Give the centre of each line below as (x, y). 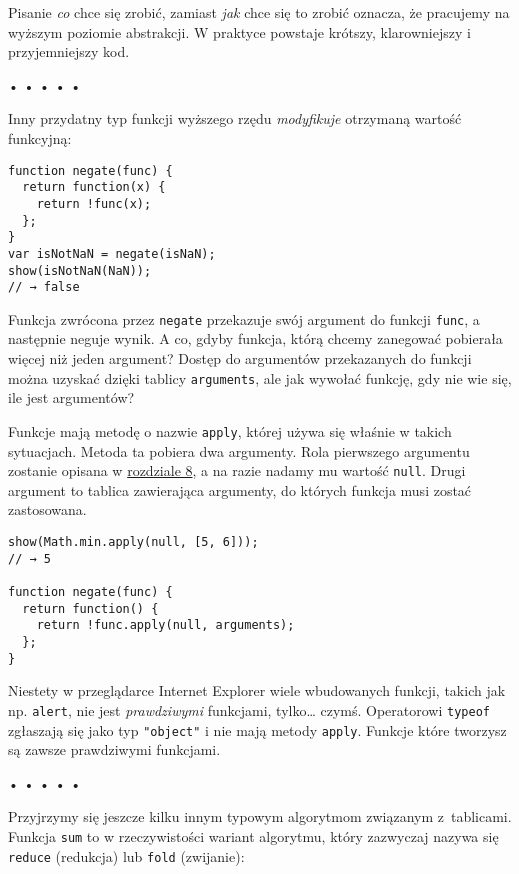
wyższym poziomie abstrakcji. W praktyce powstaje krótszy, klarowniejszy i (239, 31)
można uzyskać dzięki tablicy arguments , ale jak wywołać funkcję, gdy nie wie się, (260, 377)
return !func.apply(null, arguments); (165, 625)
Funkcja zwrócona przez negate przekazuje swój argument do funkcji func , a (244, 318)
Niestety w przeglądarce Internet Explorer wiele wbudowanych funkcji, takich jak (257, 690)
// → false (44, 287)
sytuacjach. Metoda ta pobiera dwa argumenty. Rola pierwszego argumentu (239, 450)
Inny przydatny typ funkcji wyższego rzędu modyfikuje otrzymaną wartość (235, 118)
